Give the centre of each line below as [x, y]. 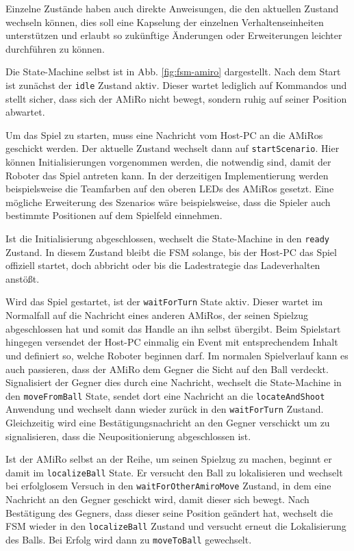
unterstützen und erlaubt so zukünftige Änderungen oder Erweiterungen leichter [174, 35]
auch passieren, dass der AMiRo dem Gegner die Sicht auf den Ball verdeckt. [167, 369]
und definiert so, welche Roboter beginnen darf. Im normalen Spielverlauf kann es [177, 355]
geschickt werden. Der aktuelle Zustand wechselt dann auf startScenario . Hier [173, 148]
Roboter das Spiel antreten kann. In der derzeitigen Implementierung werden [167, 175]
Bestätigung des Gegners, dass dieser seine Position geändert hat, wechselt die [169, 512]
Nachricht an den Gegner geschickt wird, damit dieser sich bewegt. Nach [157, 499]
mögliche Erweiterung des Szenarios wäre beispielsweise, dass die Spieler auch [168, 202]
